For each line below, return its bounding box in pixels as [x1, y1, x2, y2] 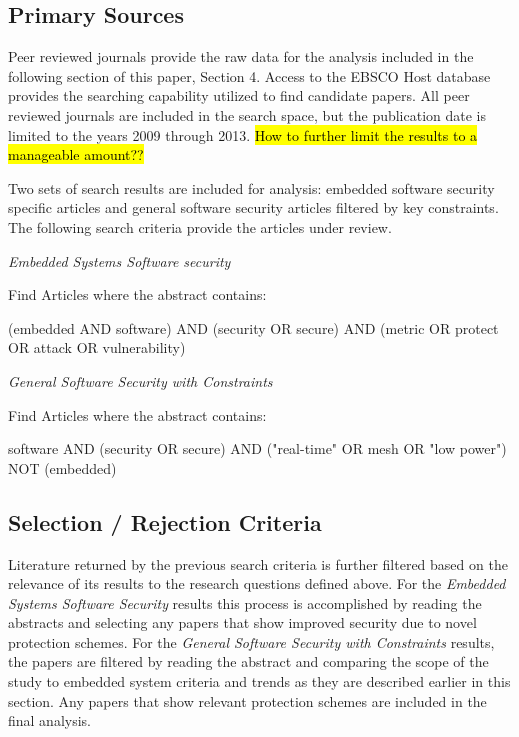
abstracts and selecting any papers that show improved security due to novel [8, 612, 477, 633]
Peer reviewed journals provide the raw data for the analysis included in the [8, 46, 474, 67]
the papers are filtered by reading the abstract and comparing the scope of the [8, 651, 489, 672]
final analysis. [8, 710, 92, 731]
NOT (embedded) [8, 457, 117, 478]
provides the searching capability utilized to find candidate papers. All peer [8, 85, 470, 106]
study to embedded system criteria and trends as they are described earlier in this [8, 671, 511, 692]
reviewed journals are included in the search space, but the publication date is [8, 104, 487, 125]
